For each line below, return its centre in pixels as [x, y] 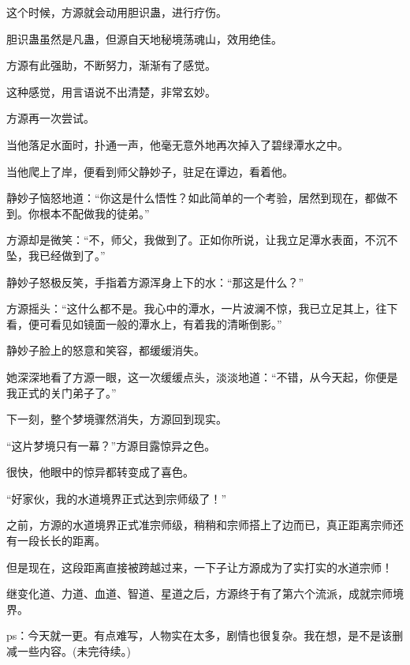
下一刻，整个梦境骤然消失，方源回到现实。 [117, 419]
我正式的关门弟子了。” [61, 392]
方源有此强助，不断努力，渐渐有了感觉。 [111, 65]
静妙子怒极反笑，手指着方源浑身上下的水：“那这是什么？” [155, 282]
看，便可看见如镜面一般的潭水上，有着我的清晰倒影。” [144, 323]
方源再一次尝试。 [50, 118]
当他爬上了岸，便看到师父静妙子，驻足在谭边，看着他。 [150, 171]
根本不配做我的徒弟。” [94, 213]
